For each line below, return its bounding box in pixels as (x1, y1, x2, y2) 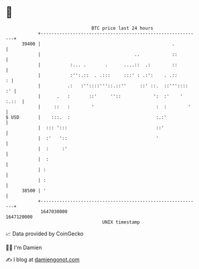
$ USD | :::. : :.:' (5, 114, 167, 120)
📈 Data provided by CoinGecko (5, 230, 84, 237)
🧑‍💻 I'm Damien (5, 244, 43, 251)
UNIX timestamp (102, 219, 140, 225)
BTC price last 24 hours (91, 25, 153, 31)
